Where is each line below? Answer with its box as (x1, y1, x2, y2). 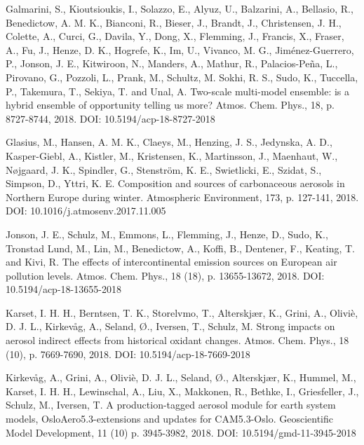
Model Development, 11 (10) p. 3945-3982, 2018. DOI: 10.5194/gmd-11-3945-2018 (6, 425, 356, 439)
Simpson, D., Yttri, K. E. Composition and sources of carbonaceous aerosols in (6, 176, 345, 191)
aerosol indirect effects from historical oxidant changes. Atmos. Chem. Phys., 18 (6, 333, 349, 348)
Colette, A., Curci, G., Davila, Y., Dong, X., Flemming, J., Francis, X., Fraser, (6, 29, 344, 43)
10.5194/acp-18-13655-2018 (6, 282, 121, 296)
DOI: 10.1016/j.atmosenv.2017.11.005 (6, 203, 166, 218)
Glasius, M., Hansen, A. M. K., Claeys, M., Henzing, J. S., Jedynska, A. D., (6, 135, 332, 149)
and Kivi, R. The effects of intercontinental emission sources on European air (6, 254, 337, 269)
